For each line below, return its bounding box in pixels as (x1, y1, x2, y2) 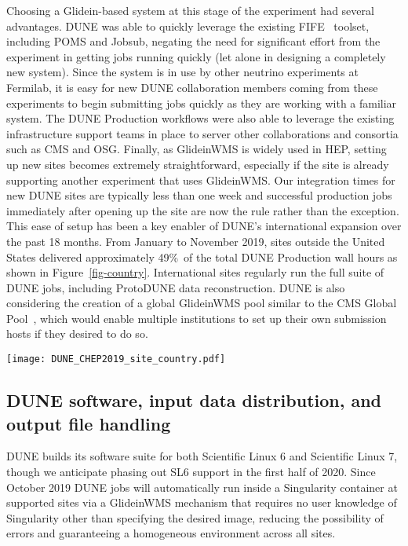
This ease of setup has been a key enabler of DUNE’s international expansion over (6, 218, 402, 234)
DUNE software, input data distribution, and (6, 388, 382, 412)
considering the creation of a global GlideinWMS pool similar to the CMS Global (6, 295, 397, 311)
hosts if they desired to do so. (6, 325, 148, 342)
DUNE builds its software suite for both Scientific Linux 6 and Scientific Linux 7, (6, 448, 398, 464)
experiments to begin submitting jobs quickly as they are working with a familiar (6, 94, 397, 111)
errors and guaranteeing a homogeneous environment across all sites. (6, 525, 336, 541)
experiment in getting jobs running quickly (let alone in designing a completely (6, 48, 386, 64)
